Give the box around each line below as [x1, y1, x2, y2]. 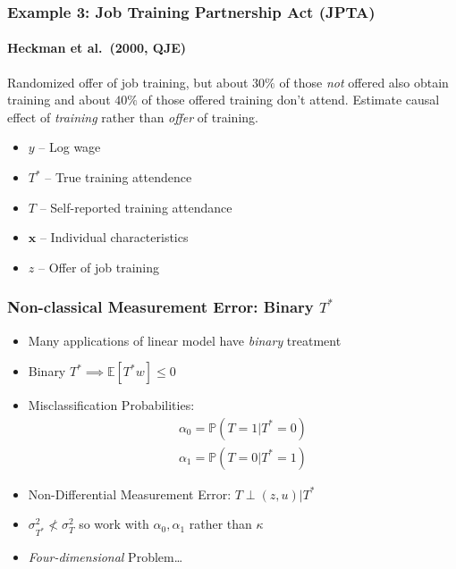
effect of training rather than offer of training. [7, 107, 258, 126]
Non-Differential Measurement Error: [28, 484, 232, 503]
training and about [7, 90, 111, 109]
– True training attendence [45, 168, 192, 187]
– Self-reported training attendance [39, 197, 232, 216]
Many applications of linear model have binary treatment [28, 331, 342, 349]
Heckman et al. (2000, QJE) [7, 38, 187, 57]
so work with [79, 515, 149, 533]
